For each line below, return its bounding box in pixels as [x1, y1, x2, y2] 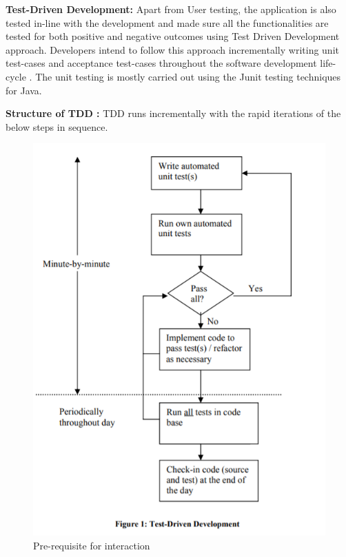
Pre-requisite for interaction [33, 538, 150, 553]
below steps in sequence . [6, 119, 108, 134]
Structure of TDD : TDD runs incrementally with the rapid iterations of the [6, 106, 341, 120]
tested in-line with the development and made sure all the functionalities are [6, 15, 329, 30]
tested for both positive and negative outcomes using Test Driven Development [6, 29, 340, 43]
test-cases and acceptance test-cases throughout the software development [6, 56, 317, 70]
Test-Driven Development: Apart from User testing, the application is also [6, 2, 336, 16]
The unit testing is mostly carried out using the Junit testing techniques [35, 69, 341, 83]
